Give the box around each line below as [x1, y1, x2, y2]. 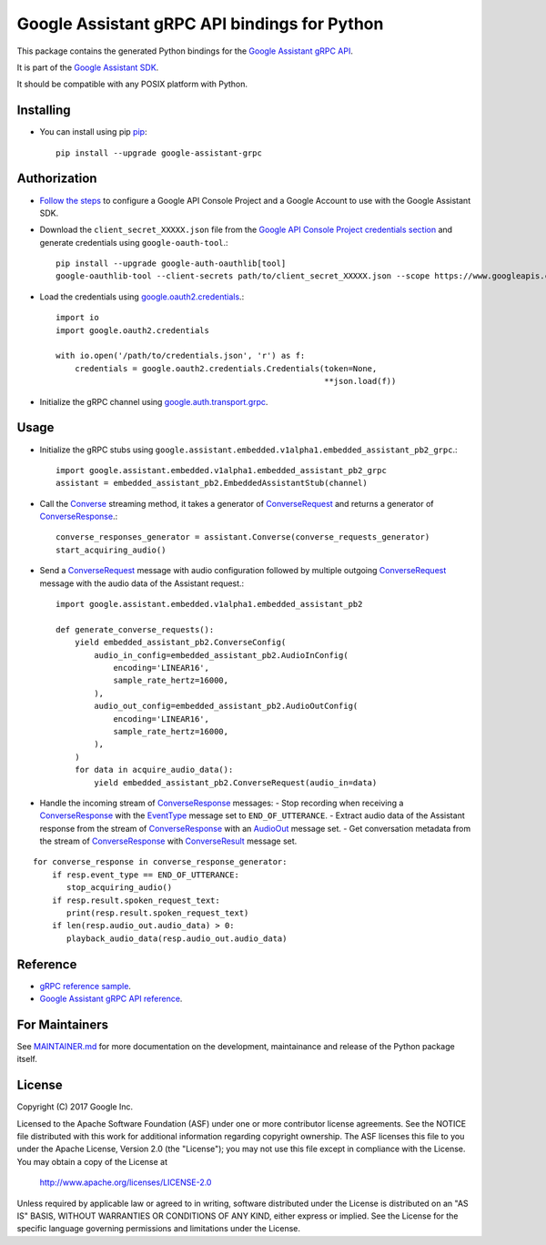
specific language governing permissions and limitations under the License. [16, 1223, 300, 1234]
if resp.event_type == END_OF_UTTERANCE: [51, 869, 240, 880]
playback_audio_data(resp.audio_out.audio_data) [66, 933, 288, 944]
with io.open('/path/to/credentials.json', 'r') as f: [56, 350, 306, 361]
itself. [16, 1054, 38, 1065]
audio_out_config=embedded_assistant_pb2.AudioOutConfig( [94, 701, 359, 712]
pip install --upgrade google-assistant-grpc [56, 147, 263, 158]
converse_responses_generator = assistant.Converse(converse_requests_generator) [56, 532, 430, 542]
